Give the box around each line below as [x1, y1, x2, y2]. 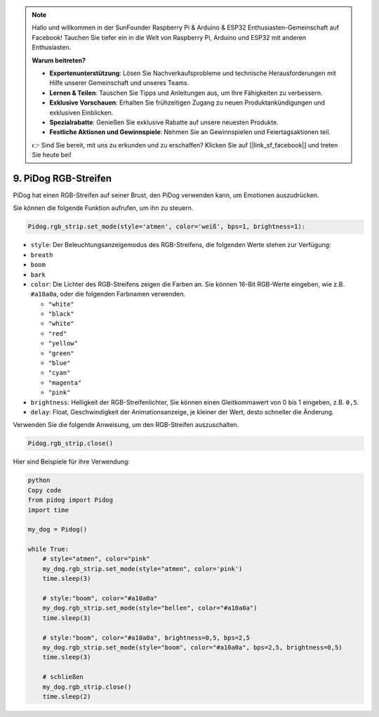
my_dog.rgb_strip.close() [42, 683, 132, 691]
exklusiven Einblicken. [49, 108, 114, 117]
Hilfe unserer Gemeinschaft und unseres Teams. [49, 79, 189, 87]
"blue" [48, 359, 71, 367]
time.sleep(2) [42, 692, 91, 700]
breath [30, 251, 53, 259]
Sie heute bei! [32, 151, 72, 159]
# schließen [42, 673, 84, 681]
